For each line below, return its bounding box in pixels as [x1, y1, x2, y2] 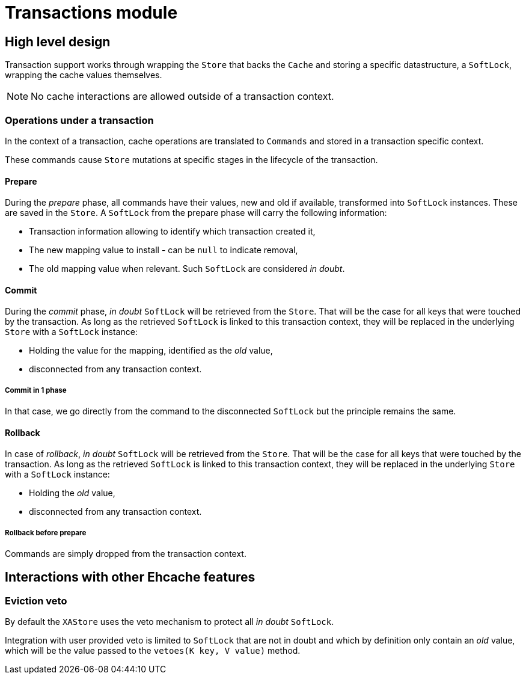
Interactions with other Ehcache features [5, 569, 255, 585]
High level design [5, 34, 111, 49]
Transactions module [5, 2, 178, 23]
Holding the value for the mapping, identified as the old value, [29, 345, 273, 356]
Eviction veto [5, 594, 67, 607]
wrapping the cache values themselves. [5, 70, 162, 81]
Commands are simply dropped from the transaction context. [5, 548, 246, 559]
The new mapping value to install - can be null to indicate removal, [29, 245, 298, 256]
